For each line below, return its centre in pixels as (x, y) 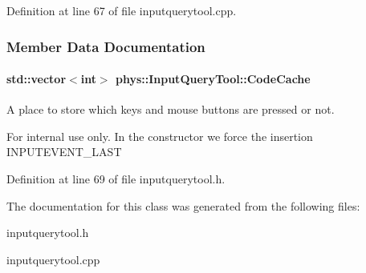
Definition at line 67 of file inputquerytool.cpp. (122, 10)
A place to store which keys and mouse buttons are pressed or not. (171, 109)
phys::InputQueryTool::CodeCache (213, 79)
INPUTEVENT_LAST (64, 152)
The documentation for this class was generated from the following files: (183, 205)
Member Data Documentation (106, 46)
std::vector (37, 79)
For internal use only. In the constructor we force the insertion (160, 136)
